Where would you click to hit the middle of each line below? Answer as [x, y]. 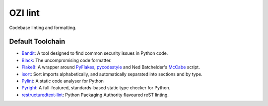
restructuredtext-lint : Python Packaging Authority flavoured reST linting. [95, 95]
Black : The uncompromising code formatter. [67, 60]
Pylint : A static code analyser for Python [63, 81]
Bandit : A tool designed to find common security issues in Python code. [95, 53]
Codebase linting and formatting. [43, 28]
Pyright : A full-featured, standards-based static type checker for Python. [96, 88]
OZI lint [24, 13]
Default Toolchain [37, 42]
